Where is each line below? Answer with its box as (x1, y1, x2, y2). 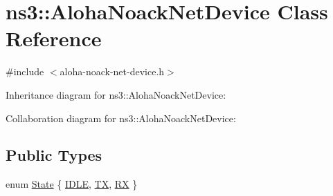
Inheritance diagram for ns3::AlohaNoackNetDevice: (6, 87, 226, 101)
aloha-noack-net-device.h (60, 64, 165, 79)
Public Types (6, 144, 102, 166)
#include (6, 64, 44, 79)
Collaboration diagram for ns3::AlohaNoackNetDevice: (6, 110, 236, 125)
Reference (6, 24, 102, 52)
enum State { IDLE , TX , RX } (6, 177, 138, 191)
